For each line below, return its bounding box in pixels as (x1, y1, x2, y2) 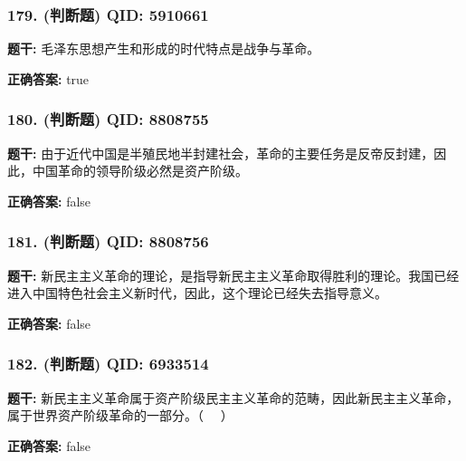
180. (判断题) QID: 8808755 (7, 108, 209, 130)
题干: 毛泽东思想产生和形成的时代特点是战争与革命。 (7, 39, 320, 58)
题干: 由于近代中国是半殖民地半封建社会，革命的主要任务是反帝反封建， (7, 143, 434, 162)
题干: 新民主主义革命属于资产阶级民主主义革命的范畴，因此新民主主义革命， (7, 388, 460, 407)
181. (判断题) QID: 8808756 (7, 230, 209, 253)
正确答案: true (7, 69, 90, 88)
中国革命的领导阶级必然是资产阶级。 (32, 161, 248, 180)
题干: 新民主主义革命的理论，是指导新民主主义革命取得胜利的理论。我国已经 (7, 265, 460, 284)
